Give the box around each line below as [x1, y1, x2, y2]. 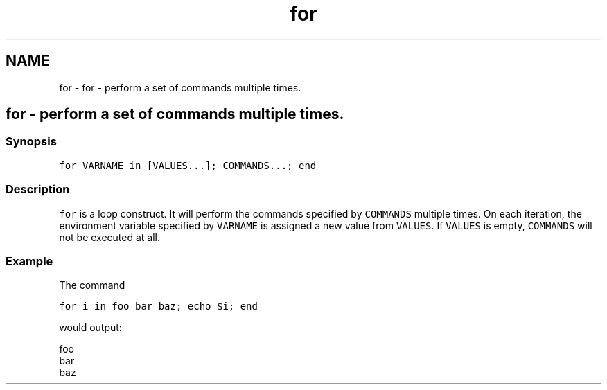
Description [6, 182, 70, 197]
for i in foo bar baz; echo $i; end [59, 301, 258, 312]
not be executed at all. [59, 231, 161, 243]
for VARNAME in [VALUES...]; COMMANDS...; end [59, 159, 317, 171]
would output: [59, 321, 122, 334]
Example [6, 254, 53, 268]
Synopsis [6, 134, 57, 149]
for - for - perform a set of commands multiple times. [59, 81, 301, 94]
